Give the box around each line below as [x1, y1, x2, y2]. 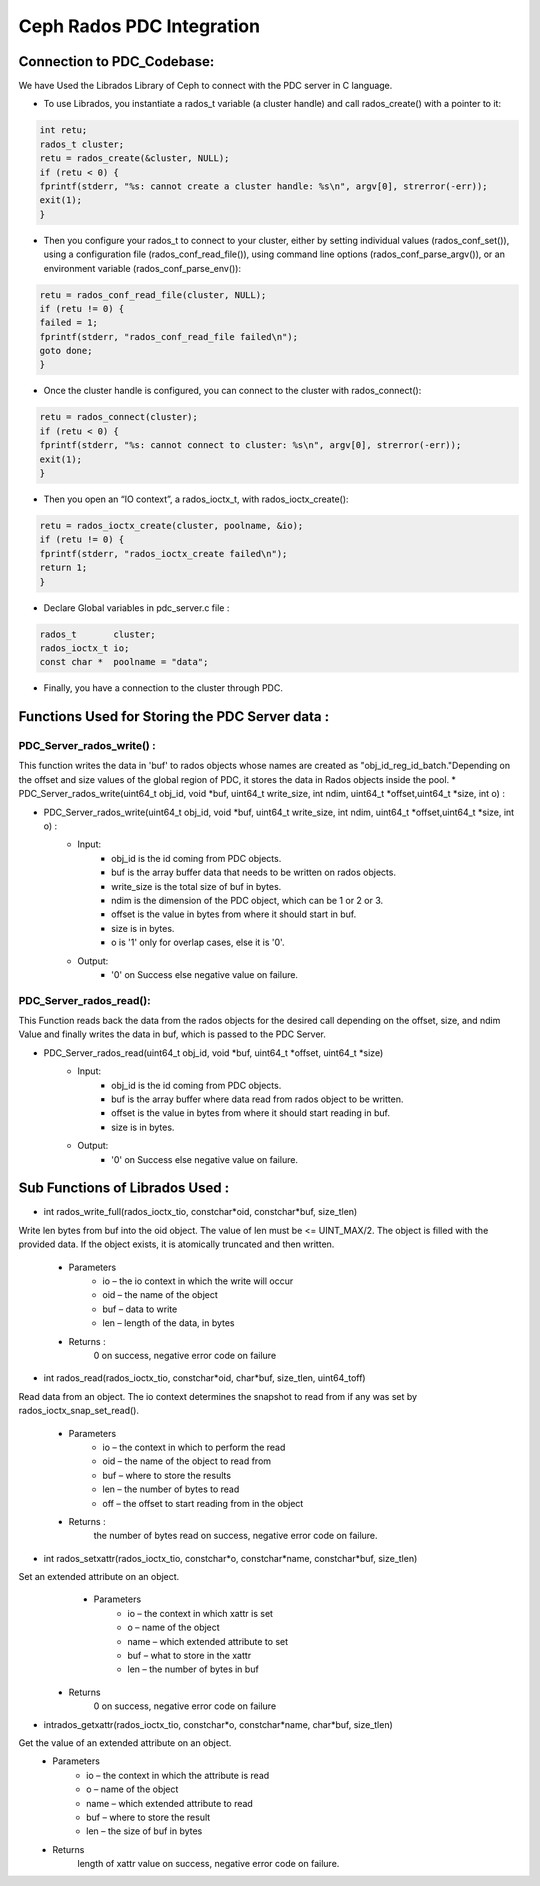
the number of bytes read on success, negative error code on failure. [93, 1530, 379, 1542]
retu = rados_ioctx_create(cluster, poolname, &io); [39, 520, 304, 531]
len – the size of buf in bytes [86, 1825, 203, 1837]
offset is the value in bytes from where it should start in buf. [111, 908, 357, 920]
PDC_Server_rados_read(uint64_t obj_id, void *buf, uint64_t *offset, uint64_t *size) [43, 1046, 384, 1059]
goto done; [39, 345, 93, 357]
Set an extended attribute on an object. [18, 1571, 180, 1583]
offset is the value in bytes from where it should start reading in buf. [111, 1107, 390, 1119]
